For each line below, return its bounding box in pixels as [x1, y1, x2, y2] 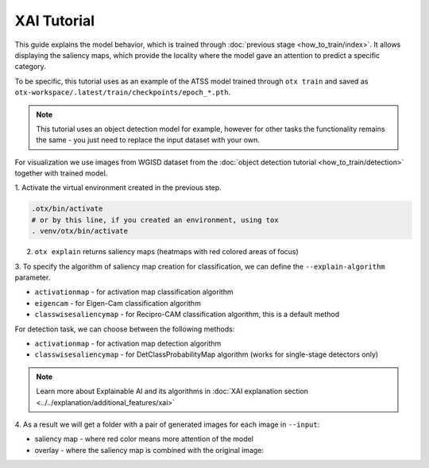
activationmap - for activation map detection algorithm [34, 338, 222, 348]
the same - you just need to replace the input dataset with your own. [36, 135, 260, 145]
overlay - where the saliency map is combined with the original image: [34, 445, 265, 454]
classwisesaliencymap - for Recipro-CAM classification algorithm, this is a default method [34, 310, 340, 319]
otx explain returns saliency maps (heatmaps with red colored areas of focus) [34, 247, 300, 257]
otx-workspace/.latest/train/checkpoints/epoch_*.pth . [14, 87, 230, 97]
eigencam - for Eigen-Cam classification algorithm [34, 298, 202, 307]
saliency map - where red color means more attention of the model [34, 434, 254, 444]
